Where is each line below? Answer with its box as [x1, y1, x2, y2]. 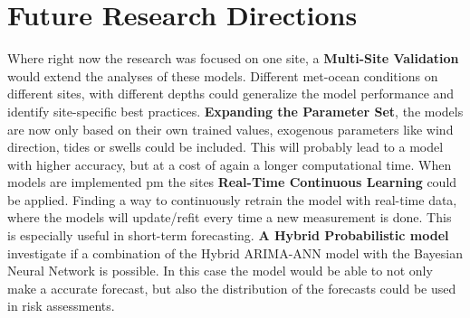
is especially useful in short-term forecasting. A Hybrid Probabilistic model [7, 226, 449, 245]
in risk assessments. [7, 296, 115, 315]
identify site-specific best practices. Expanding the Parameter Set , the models [7, 101, 464, 120]
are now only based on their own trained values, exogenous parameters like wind [7, 119, 454, 138]
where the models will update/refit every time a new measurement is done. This [7, 208, 452, 227]
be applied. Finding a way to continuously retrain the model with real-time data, [7, 190, 457, 209]
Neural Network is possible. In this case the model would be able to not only [7, 261, 433, 280]
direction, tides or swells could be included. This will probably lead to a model [7, 137, 444, 156]
